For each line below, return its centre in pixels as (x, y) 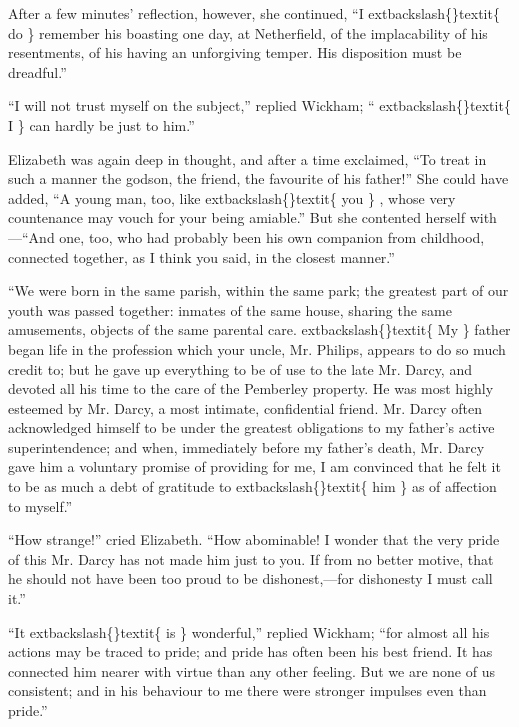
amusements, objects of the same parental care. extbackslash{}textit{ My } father (259, 329)
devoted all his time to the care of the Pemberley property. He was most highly (251, 388)
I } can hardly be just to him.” (101, 124)
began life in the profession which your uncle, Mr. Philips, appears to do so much (257, 348)
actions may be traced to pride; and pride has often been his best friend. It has (250, 651)
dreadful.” (37, 71)
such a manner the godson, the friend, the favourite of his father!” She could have (258, 178)
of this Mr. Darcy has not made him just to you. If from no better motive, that (251, 558)
